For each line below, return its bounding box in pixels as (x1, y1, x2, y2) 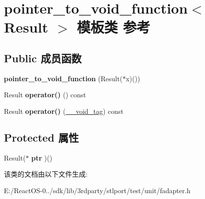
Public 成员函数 (4, 50, 82, 65)
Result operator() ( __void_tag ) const (4, 106, 124, 116)
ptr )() (31, 152, 53, 163)
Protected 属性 (4, 129, 79, 145)
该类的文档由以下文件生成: (4, 169, 88, 179)
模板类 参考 (76, 17, 150, 37)
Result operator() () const (4, 90, 86, 100)
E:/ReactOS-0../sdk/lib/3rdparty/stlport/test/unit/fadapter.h (4, 185, 191, 195)
